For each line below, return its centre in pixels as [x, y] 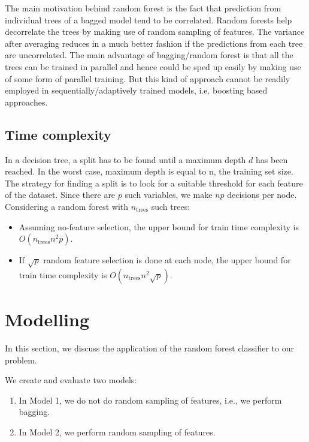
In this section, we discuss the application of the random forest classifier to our [149, 348]
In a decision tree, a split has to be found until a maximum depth [125, 159]
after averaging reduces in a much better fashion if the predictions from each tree [154, 43]
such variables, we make [169, 195]
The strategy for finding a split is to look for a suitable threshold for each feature [154, 183]
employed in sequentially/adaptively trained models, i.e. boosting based [136, 90]
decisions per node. [262, 195]
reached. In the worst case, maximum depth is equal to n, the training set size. [149, 171]
